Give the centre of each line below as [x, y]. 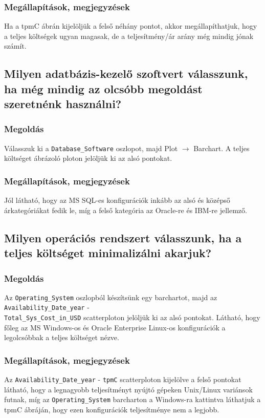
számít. [15, 46]
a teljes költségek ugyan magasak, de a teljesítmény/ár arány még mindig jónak [129, 36]
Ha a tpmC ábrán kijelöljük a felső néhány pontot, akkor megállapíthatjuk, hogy [131, 26]
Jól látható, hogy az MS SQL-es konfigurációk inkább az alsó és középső [117, 200]
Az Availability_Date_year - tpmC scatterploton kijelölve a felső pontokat [123, 379]
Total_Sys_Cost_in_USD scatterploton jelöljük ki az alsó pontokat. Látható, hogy [132, 317]
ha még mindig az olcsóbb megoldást [103, 88]
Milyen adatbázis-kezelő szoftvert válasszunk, [126, 74]
